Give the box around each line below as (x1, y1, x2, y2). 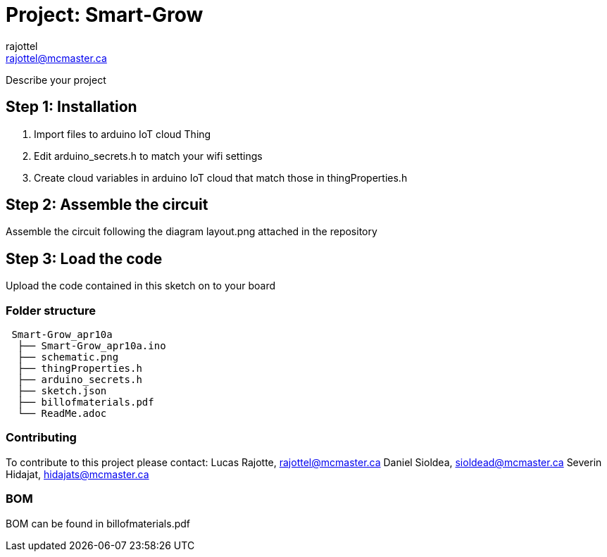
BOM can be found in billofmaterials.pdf (6, 517, 191, 530)
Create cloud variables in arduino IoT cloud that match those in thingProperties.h (34, 171, 408, 184)
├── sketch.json (17, 385, 107, 397)
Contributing (6, 430, 77, 445)
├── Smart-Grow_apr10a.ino (17, 340, 166, 352)
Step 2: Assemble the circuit (6, 196, 208, 214)
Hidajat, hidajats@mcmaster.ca (6, 468, 149, 480)
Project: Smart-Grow (6, 3, 204, 27)
